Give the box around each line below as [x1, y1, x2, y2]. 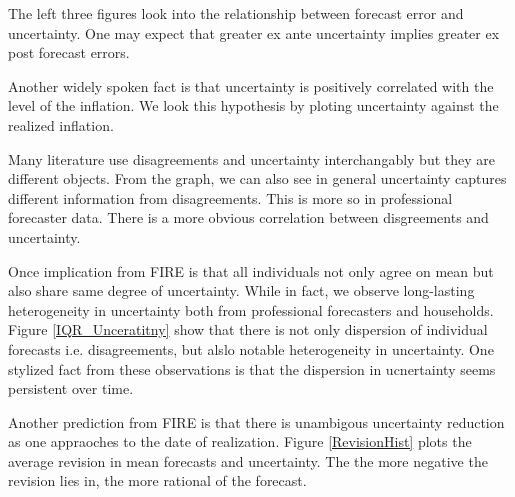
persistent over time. [8, 378, 134, 399]
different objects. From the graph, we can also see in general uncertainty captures [8, 168, 507, 189]
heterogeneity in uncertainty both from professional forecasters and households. [8, 299, 494, 320]
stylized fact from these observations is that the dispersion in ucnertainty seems [8, 358, 496, 379]
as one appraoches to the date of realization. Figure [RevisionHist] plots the [8, 431, 472, 452]
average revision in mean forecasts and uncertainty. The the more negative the [8, 450, 488, 471]
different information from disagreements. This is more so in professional [8, 187, 453, 208]
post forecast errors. [8, 42, 130, 63]
